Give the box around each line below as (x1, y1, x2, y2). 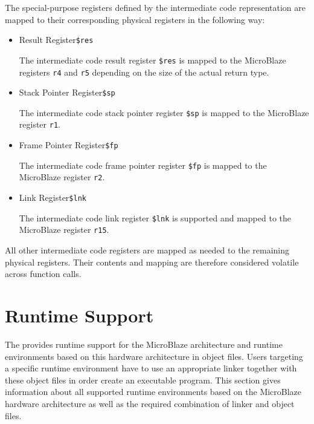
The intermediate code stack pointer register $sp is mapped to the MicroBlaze (19, 106, 309, 119)
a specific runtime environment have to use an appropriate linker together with (5, 362, 297, 374)
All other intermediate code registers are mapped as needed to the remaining (5, 244, 289, 256)
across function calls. (5, 267, 82, 280)
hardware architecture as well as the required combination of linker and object (5, 397, 295, 409)
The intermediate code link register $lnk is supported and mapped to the (19, 211, 291, 224)
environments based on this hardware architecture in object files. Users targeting (5, 350, 303, 362)
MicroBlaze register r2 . (19, 171, 105, 183)
